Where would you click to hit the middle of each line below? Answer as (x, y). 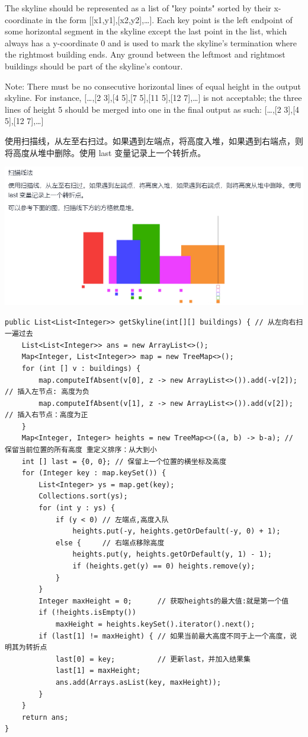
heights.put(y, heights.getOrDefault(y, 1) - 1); (172, 555)
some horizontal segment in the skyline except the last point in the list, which (146, 31)
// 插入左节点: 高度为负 (47, 392)
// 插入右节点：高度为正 (46, 415)
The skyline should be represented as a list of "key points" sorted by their (138, 8)
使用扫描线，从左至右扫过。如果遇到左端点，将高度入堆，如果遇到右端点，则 (154, 140)
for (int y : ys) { (77, 508)
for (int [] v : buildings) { (81, 368)
